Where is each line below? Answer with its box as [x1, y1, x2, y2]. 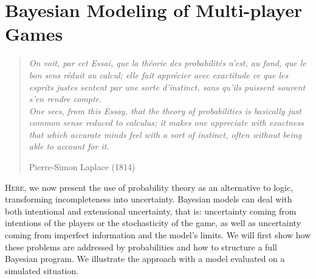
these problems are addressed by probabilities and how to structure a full [5, 240, 277, 253]
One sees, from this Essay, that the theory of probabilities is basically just [29, 104, 301, 117]
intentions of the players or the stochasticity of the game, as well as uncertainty [5, 216, 301, 229]
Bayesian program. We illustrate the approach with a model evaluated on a [5, 252, 285, 265]
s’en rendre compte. [29, 92, 102, 105]
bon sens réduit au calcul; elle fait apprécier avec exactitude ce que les [29, 68, 289, 81]
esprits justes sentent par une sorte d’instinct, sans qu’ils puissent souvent [29, 80, 306, 93]
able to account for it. [29, 140, 109, 153]
